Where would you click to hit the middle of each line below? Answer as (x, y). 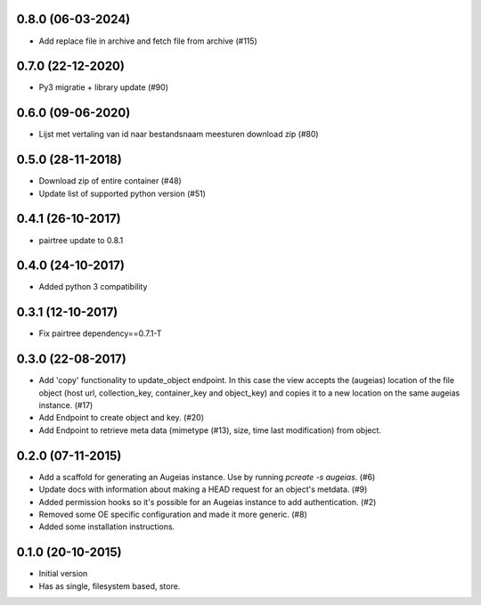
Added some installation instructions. (107, 527)
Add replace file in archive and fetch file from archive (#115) (148, 41)
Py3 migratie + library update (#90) (104, 87)
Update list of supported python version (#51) (122, 193)
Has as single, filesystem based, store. (110, 586)
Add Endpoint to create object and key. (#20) (122, 418)
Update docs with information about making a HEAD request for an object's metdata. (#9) (203, 489)
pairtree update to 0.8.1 (81, 240)
